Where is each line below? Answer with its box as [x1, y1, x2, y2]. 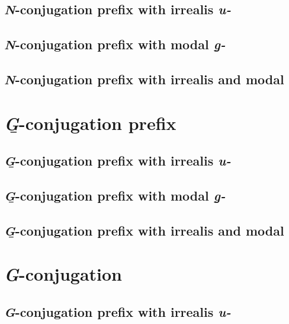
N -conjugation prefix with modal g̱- [4, 35, 226, 53]
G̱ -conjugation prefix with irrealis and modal [4, 221, 284, 239]
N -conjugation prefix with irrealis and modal [4, 69, 284, 88]
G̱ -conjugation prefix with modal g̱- [4, 186, 226, 204]
